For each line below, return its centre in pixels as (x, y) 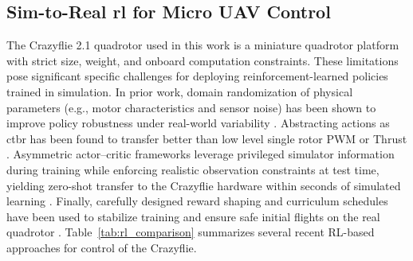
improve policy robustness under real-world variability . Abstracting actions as (198, 123)
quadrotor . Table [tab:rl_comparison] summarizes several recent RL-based (191, 232)
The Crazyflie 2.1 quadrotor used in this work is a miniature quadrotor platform (203, 45)
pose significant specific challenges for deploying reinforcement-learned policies (197, 76)
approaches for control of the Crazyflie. (102, 247)
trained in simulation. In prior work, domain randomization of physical (180, 91)
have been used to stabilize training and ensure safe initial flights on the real (193, 216)
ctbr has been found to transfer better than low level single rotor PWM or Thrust (207, 138)
